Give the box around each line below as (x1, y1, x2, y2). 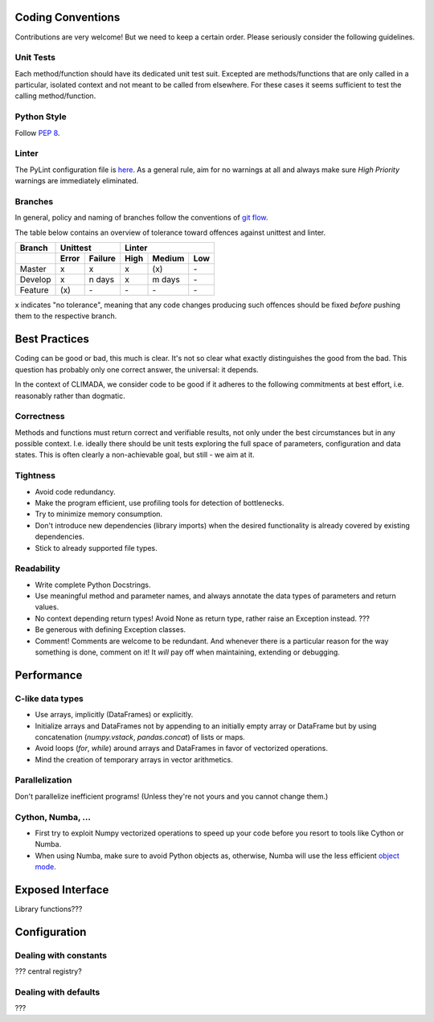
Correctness (14, 411, 65, 422)
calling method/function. (14, 91, 96, 101)
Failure (88, 253, 117, 265)
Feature (19, 285, 49, 296)
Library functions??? (14, 905, 83, 914)
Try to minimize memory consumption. (35, 509, 163, 519)
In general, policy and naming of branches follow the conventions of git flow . (14, 213, 268, 223)
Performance (14, 668, 83, 682)
